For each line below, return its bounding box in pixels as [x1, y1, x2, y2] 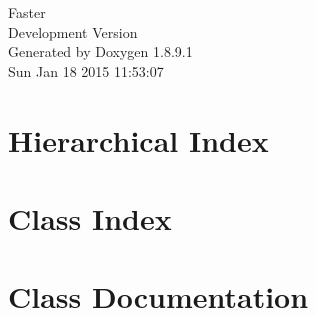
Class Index [8, 197, 172, 238]
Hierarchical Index [8, 119, 269, 160]
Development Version [8, 21, 138, 42]
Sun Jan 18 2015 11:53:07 [8, 60, 164, 81]
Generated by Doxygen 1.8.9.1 [8, 41, 193, 62]
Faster [8, 2, 46, 22]
